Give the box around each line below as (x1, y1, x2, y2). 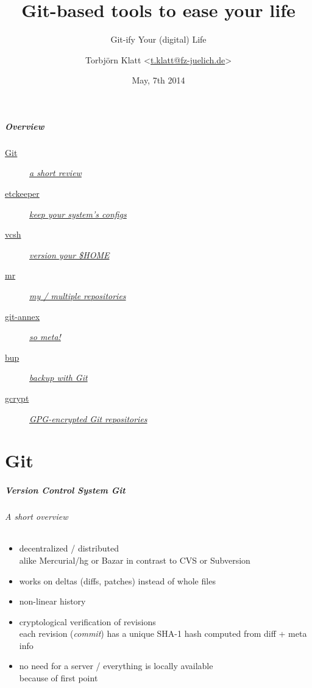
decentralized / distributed (19, 542, 119, 555)
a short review (29, 166, 82, 179)
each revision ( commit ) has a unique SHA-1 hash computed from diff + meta (19, 627, 307, 640)
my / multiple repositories (29, 289, 126, 302)
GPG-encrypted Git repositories (29, 412, 147, 425)
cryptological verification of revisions (19, 615, 156, 628)
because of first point (19, 672, 98, 684)
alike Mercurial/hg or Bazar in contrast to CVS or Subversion (19, 553, 250, 566)
